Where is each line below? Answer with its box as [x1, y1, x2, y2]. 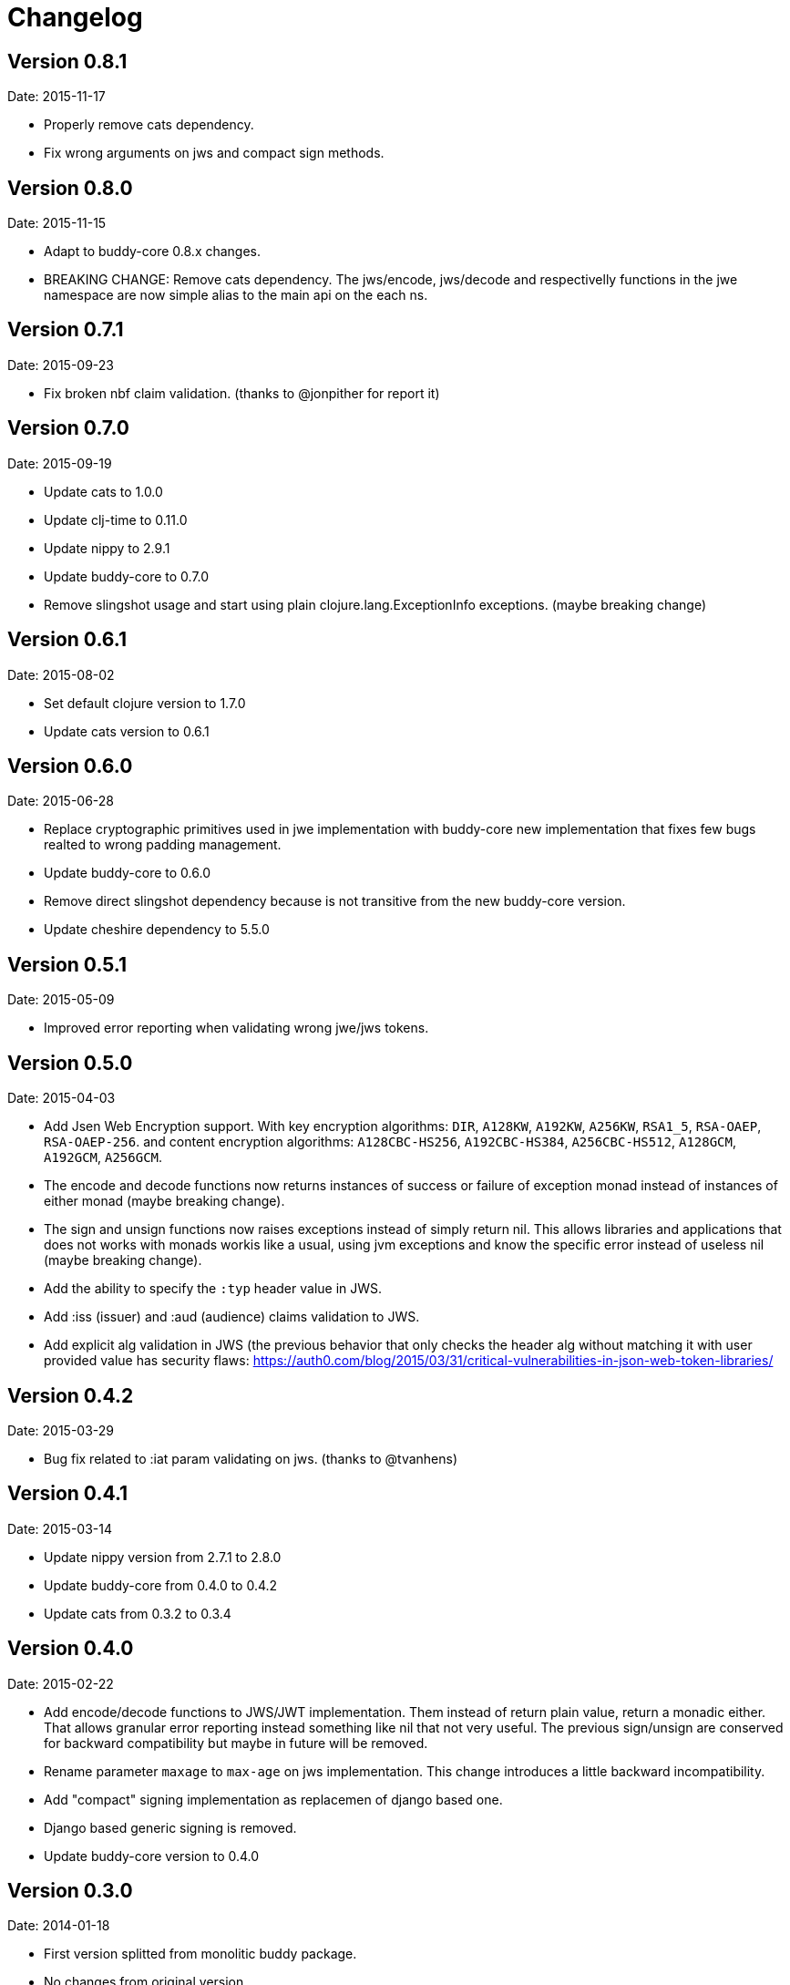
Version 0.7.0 [7, 417, 130, 440]
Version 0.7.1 [7, 318, 124, 342]
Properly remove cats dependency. [44, 117, 254, 133]
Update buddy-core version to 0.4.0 [44, 1847, 260, 1864]
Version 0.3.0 [7, 1879, 133, 1903]
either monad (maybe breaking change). [44, 1193, 285, 1209]
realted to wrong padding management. [44, 837, 282, 853]
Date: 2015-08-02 [7, 666, 115, 683]
